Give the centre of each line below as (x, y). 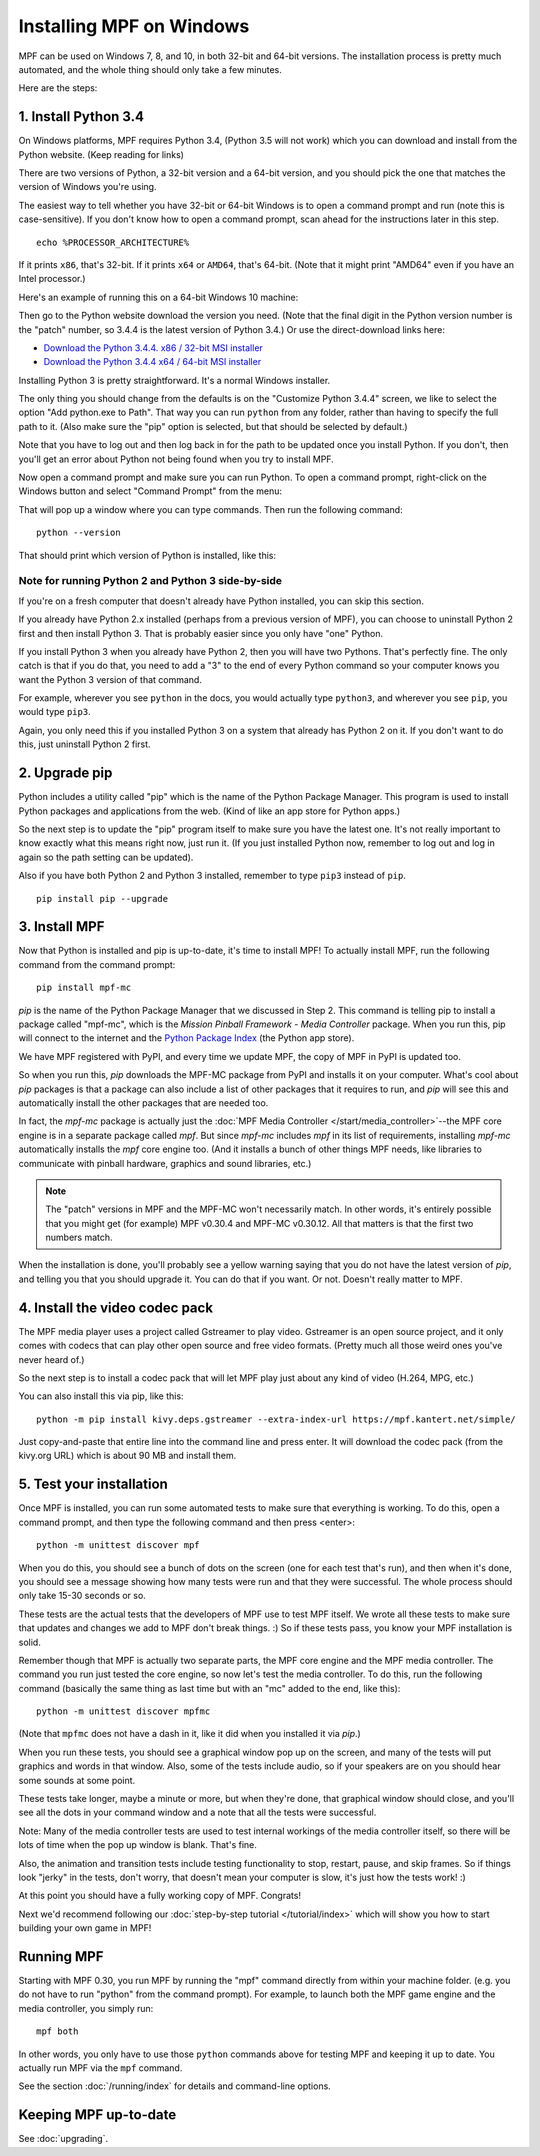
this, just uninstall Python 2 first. (84, 744)
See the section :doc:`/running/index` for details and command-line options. (175, 2086)
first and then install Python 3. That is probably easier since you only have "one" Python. (201, 633)
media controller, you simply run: (86, 2008)
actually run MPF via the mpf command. (100, 2068)
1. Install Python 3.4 (81, 116)
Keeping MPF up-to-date (97, 2115)
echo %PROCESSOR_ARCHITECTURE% (113, 242)
